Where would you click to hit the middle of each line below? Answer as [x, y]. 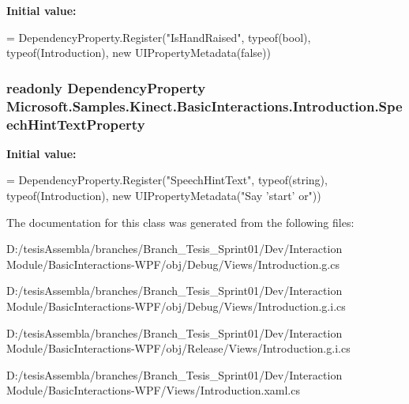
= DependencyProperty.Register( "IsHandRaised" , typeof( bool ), [159, 37]
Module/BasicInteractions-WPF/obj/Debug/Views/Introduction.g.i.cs [176, 306]
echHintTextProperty [76, 124]
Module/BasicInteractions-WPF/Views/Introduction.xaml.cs [153, 390]
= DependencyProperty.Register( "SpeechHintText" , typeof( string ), [167, 180]
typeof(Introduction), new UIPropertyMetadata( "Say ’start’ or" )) [164, 196]
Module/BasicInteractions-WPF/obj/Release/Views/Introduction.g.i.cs [178, 348]
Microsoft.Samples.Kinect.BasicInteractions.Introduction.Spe [204, 106]
